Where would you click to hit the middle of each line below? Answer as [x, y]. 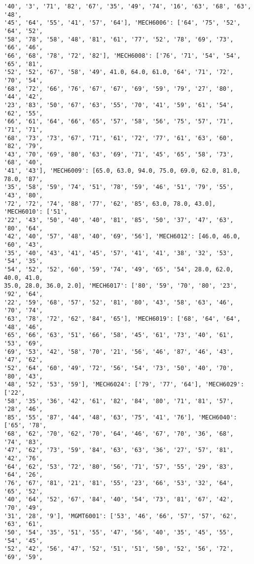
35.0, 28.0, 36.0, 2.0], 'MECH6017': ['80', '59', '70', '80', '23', [121, 286]
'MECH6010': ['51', [36, 212]
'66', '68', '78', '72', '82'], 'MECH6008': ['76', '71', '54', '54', [122, 56]
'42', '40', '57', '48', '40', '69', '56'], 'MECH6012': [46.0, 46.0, [122, 237]
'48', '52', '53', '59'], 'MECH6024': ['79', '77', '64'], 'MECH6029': [124, 385]
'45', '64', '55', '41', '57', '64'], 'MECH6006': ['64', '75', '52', [122, 23]
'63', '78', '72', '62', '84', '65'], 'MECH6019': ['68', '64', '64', [122, 319]
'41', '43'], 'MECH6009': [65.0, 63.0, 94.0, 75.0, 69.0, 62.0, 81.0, [122, 171]
